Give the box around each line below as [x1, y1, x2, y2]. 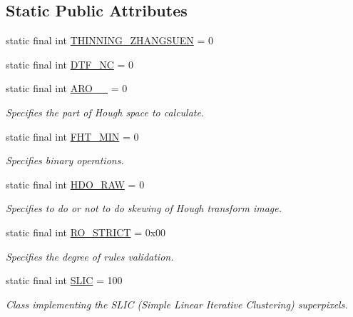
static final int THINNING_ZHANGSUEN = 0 [6, 33, 213, 48]
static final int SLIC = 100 [6, 273, 123, 288]
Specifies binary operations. [6, 153, 124, 168]
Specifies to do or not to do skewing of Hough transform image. [6, 201, 282, 216]
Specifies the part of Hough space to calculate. [6, 104, 205, 119]
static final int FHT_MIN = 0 [6, 129, 139, 144]
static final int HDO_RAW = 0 [6, 176, 145, 191]
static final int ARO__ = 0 [6, 81, 128, 96]
